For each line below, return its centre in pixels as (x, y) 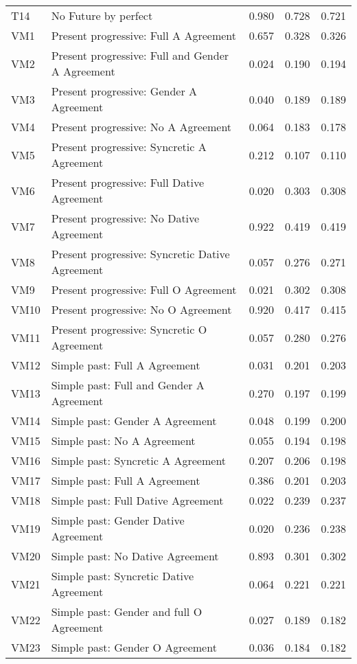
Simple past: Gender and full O (127, 611)
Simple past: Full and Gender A (128, 385)
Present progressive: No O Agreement (141, 309)
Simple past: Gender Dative (118, 520)
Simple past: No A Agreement (123, 440)
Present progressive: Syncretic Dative (140, 254)
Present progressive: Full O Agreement (144, 289)
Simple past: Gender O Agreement (134, 647)
